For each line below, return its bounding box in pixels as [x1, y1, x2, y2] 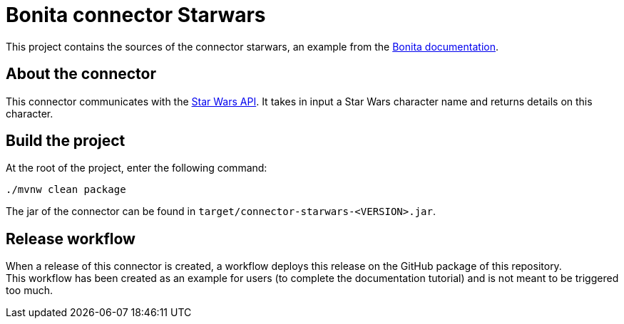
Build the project [6, 132, 126, 150]
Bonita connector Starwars [6, 3, 266, 27]
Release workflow [6, 229, 135, 248]
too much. [6, 284, 53, 297]
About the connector [6, 65, 156, 83]
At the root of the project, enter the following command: [6, 162, 267, 174]
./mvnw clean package [6, 184, 126, 196]
